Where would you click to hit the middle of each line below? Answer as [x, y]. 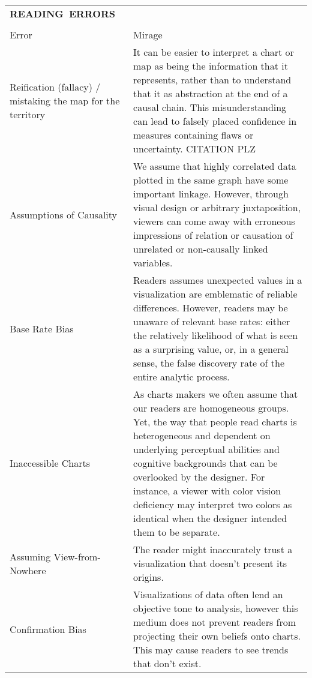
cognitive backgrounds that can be [205, 463]
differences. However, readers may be [211, 307]
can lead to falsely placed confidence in [215, 121]
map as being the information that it [211, 66]
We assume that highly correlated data [215, 166]
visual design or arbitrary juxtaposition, [217, 207]
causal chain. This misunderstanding [210, 107]
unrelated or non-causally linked [201, 249]
